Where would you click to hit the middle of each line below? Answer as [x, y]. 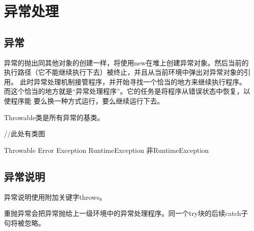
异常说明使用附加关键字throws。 [55, 197]
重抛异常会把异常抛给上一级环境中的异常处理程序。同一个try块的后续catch [123, 213]
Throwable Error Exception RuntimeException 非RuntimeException [106, 150]
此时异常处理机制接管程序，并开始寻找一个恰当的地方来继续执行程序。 [133, 81]
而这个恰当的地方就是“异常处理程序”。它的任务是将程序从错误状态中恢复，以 [127, 91]
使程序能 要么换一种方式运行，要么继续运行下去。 [84, 100]
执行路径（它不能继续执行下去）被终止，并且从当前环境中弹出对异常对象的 [124, 72]
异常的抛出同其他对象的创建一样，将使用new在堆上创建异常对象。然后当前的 [127, 62]
